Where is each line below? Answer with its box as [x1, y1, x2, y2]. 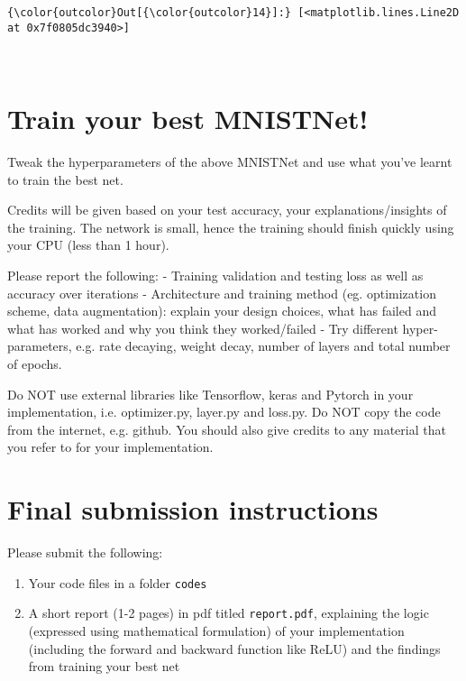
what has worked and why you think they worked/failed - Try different [7, 318, 398, 337]
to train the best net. [7, 170, 123, 189]
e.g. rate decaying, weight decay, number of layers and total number [76, 336, 451, 355]
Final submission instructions [7, 491, 379, 528]
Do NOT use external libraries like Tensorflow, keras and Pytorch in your [7, 384, 414, 403]
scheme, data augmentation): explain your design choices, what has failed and [7, 301, 436, 320]
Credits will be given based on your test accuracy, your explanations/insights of [7, 200, 447, 219]
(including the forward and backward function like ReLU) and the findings [28, 639, 441, 658]
